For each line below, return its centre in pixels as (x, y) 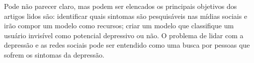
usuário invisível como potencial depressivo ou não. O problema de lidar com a (124, 35)
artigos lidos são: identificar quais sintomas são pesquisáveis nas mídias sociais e (126, 16)
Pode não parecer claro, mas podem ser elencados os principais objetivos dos (121, 6)
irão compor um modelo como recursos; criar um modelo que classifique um (119, 26)
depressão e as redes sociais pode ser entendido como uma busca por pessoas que (127, 45)
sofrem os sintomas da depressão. (54, 54)
